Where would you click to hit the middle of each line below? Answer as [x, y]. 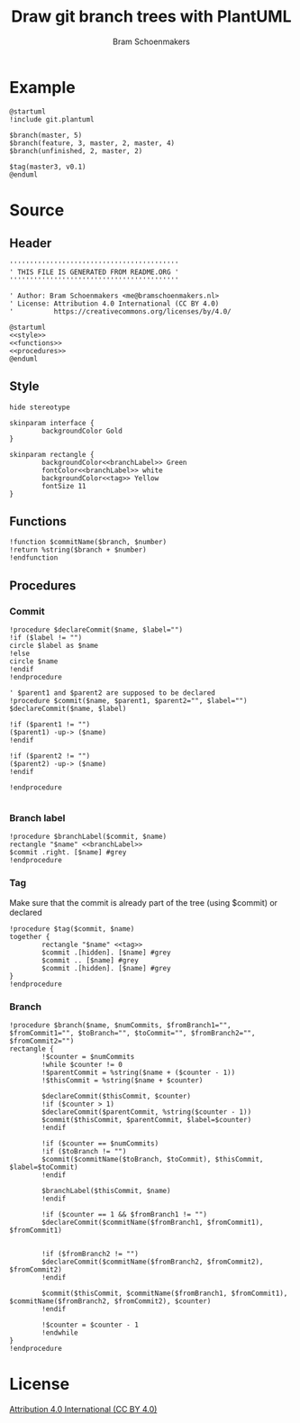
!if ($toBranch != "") [84, 1151]
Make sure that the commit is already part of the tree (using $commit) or [143, 902]
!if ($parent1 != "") [50, 725]
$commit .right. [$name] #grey [68, 853]
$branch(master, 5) [46, 135]
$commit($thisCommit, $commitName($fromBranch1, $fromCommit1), [165, 1293]
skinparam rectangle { [52, 454]
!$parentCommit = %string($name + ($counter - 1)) [139, 1072]
